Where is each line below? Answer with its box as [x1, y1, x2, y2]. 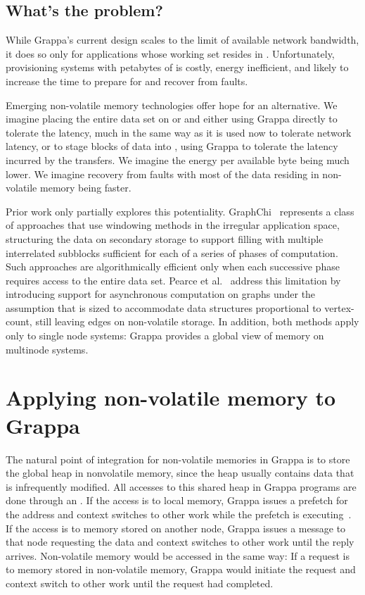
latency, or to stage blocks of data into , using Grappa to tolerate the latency [6, 139, 338, 154]
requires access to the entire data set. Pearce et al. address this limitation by [6, 273, 341, 287]
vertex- [324, 300, 354, 315]
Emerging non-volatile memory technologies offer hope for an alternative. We [6, 97, 338, 112]
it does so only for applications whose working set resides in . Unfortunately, [6, 46, 335, 61]
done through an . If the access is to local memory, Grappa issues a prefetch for [6, 493, 348, 508]
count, [6, 314, 32, 329]
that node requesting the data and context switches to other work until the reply [6, 534, 354, 549]
